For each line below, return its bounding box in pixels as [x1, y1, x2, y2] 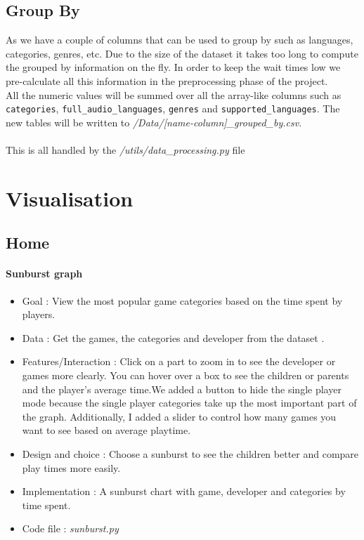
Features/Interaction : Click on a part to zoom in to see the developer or [22, 354, 336, 369]
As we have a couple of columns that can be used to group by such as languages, [6, 32, 353, 47]
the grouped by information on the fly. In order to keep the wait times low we [6, 60, 341, 74]
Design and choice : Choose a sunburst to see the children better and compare [22, 446, 359, 461]
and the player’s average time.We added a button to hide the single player [22, 381, 342, 396]
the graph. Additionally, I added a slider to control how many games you [22, 409, 337, 423]
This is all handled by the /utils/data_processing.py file [6, 143, 245, 157]
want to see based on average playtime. [22, 423, 191, 437]
